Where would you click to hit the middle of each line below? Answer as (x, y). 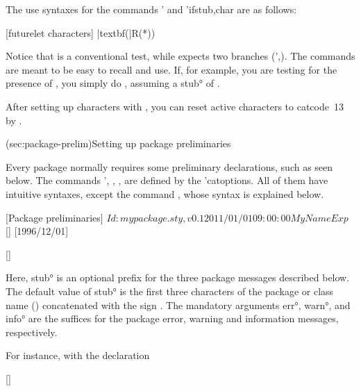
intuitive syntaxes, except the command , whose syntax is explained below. (165, 193)
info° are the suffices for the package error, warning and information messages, (172, 318)
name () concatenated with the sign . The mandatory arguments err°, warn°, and (178, 305)
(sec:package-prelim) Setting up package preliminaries (118, 143)
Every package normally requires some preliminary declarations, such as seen (169, 166)
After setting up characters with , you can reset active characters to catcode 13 (175, 106)
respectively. (32, 332)
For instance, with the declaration (78, 355)
